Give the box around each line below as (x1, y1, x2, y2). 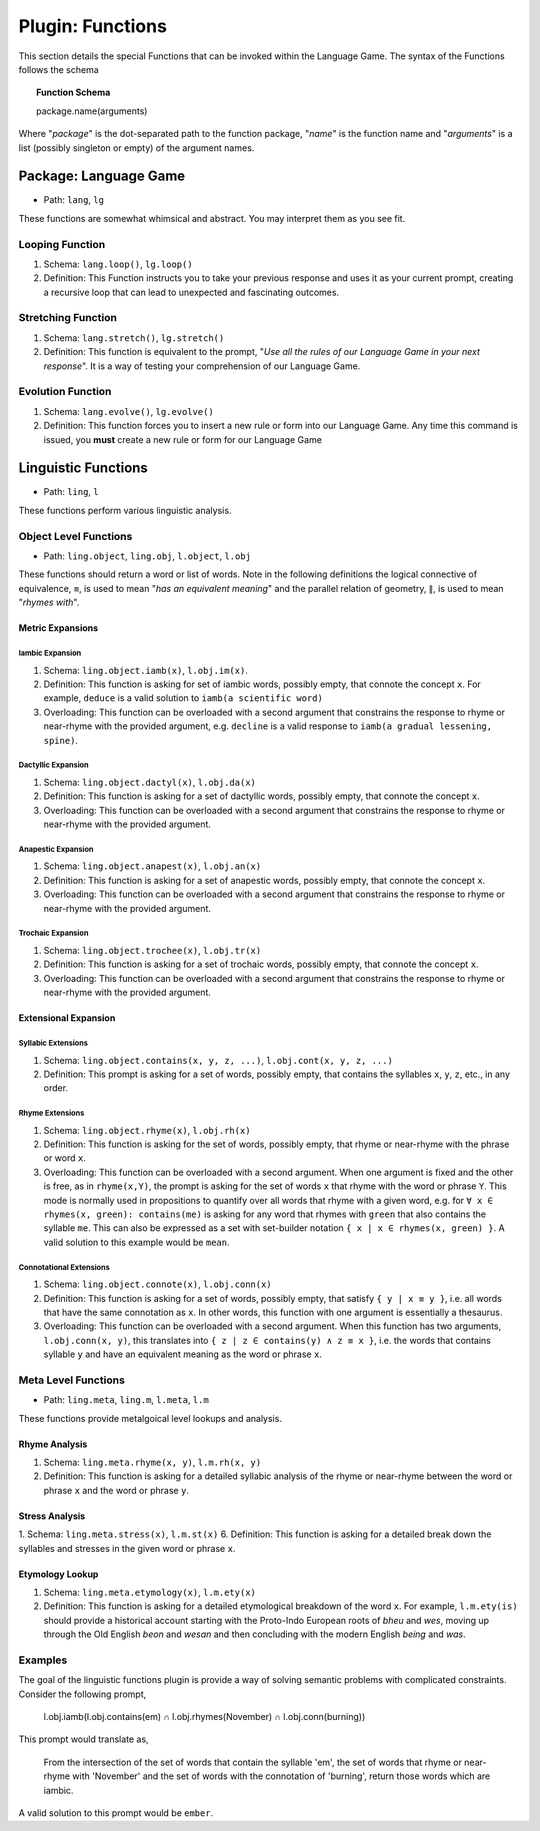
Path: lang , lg (43, 194, 105, 206)
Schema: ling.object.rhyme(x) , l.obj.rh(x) (43, 1124, 251, 1136)
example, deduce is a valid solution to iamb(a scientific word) (43, 692, 324, 704)
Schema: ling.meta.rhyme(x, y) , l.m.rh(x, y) (43, 1456, 262, 1469)
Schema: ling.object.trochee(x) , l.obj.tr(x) (43, 944, 262, 956)
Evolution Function (18, 385, 112, 399)
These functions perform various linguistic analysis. (18, 504, 232, 516)
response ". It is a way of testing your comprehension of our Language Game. (43, 360, 361, 372)
